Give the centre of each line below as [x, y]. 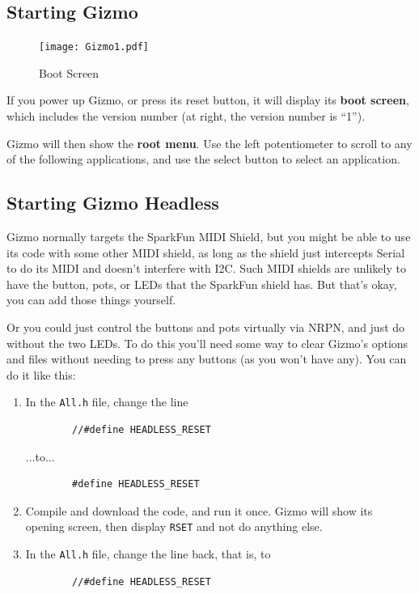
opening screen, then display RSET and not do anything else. [174, 526]
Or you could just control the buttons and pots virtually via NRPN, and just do [206, 327]
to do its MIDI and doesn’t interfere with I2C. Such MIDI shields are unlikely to [206, 268]
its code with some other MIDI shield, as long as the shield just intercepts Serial [206, 252]
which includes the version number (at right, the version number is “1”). [186, 116]
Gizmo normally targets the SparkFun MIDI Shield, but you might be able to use [209, 237]
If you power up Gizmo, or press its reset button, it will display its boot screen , [208, 100]
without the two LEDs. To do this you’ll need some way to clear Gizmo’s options [207, 343]
